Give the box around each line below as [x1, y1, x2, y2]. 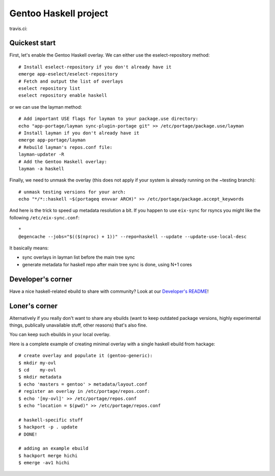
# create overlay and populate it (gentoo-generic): [18, 353, 153, 359]
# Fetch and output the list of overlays [18, 78, 123, 84]
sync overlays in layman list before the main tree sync [22, 254, 135, 260]
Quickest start [9, 39, 56, 47]
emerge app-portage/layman [18, 137, 86, 143]
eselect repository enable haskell [18, 92, 107, 98]
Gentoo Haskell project [9, 8, 108, 19]
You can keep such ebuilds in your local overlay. [9, 332, 111, 338]
